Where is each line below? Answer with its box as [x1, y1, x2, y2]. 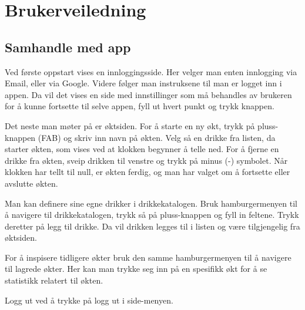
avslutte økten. [5, 177, 58, 189]
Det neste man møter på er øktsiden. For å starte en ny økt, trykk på [5, 119, 255, 132]
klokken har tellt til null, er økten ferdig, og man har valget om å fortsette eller [5, 166, 290, 178]
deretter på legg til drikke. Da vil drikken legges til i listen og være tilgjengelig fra [5, 220, 300, 232]
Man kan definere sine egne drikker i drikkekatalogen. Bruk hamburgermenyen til [5, 197, 297, 209]
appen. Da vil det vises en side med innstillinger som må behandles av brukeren [5, 88, 292, 100]
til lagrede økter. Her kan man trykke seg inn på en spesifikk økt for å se [5, 262, 267, 275]
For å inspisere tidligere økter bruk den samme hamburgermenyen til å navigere [5, 251, 291, 263]
